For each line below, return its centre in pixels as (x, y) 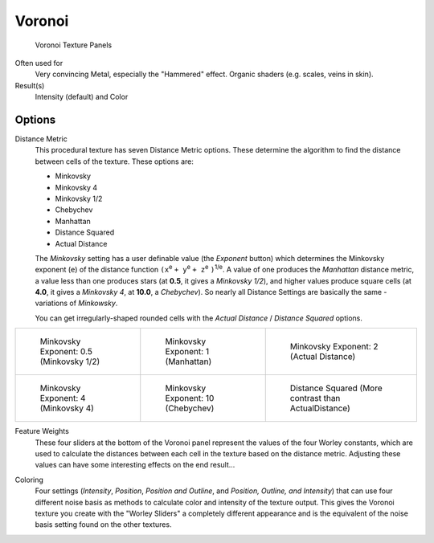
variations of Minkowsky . (76, 303)
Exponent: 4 (63, 398)
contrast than (315, 398)
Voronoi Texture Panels (74, 45)
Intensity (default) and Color (82, 97)
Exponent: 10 (190, 398)
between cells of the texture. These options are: (115, 161)
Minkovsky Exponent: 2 (334, 347)
